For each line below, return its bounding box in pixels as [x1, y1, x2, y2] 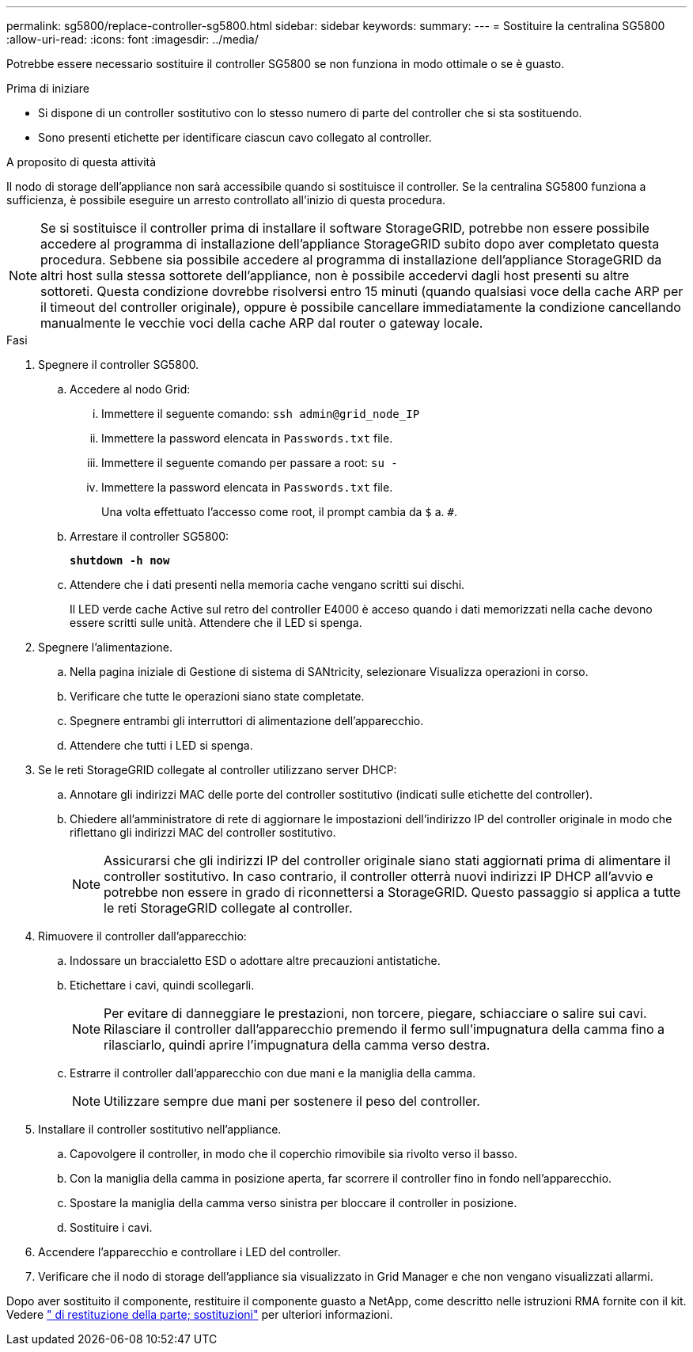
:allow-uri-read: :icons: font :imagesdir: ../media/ [6, 32, 259, 46]
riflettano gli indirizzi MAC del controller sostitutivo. [70, 826, 336, 839]
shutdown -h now [70, 554, 170, 567]
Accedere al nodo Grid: [70, 382, 191, 396]
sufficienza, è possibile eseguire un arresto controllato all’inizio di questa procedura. [6, 193, 446, 207]
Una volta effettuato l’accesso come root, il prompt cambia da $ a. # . [101, 505, 458, 518]
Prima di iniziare [6, 82, 89, 95]
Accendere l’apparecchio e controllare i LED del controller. [38, 1245, 341, 1259]
